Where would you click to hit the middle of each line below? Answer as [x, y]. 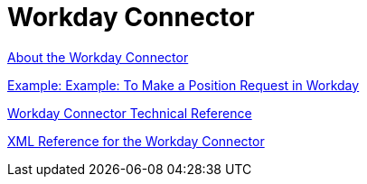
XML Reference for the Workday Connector [136, 141]
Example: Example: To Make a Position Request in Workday [183, 85]
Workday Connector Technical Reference [130, 113]
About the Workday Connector [98, 57]
